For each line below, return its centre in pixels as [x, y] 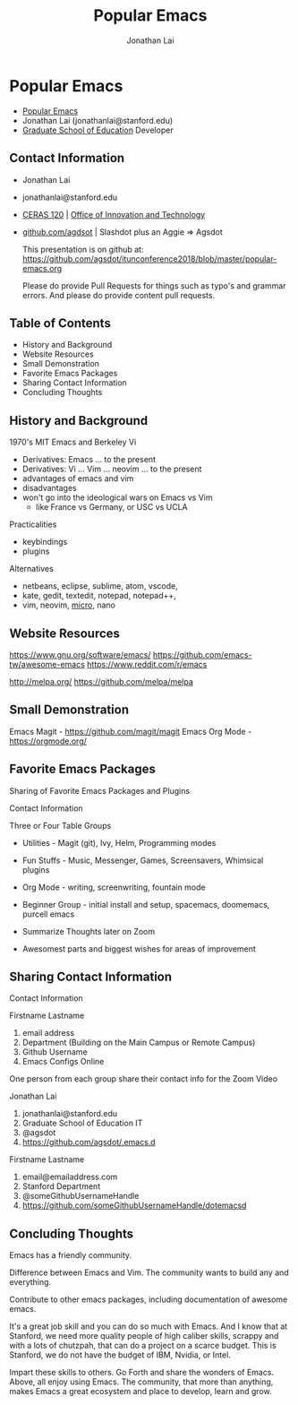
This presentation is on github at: [83, 249]
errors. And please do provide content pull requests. [119, 295]
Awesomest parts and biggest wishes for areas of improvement [139, 948]
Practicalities [33, 524]
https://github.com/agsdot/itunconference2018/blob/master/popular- [149, 259]
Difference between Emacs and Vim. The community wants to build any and [149, 1272]
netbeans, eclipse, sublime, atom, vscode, [100, 586]
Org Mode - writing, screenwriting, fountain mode [114, 887]
